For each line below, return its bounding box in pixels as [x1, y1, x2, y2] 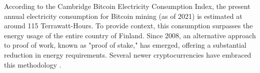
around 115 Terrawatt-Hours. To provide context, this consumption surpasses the [4, 20, 253, 31]
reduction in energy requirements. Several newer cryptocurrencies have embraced [4, 49, 251, 60]
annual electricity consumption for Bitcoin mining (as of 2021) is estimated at [4, 10, 242, 21]
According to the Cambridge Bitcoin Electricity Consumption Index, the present [4, 1, 250, 11]
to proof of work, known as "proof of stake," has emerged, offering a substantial [4, 40, 246, 50]
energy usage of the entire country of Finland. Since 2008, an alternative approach [4, 30, 256, 40]
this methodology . [4, 59, 61, 70]
